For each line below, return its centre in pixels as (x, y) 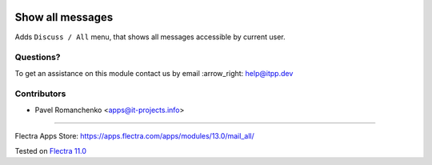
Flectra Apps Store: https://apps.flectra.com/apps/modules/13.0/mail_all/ (135, 136)
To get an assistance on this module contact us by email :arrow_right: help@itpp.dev (154, 73)
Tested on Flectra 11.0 (51, 151)
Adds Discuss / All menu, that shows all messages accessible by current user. (150, 37)
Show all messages (64, 17)
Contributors (40, 94)
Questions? (38, 58)
